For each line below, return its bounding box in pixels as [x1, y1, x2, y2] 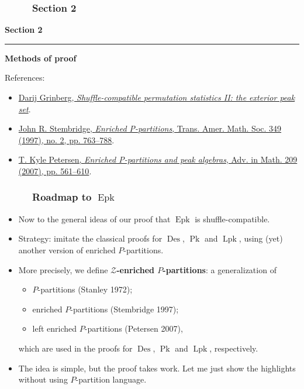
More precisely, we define [18, 263, 108, 276]
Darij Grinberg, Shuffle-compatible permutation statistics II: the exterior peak [18, 91, 295, 103]
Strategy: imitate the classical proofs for [18, 232, 163, 245]
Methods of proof [5, 51, 77, 64]
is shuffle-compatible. [195, 212, 270, 225]
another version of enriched [18, 243, 116, 256]
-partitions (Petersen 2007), [84, 322, 183, 335]
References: [5, 71, 45, 84]
